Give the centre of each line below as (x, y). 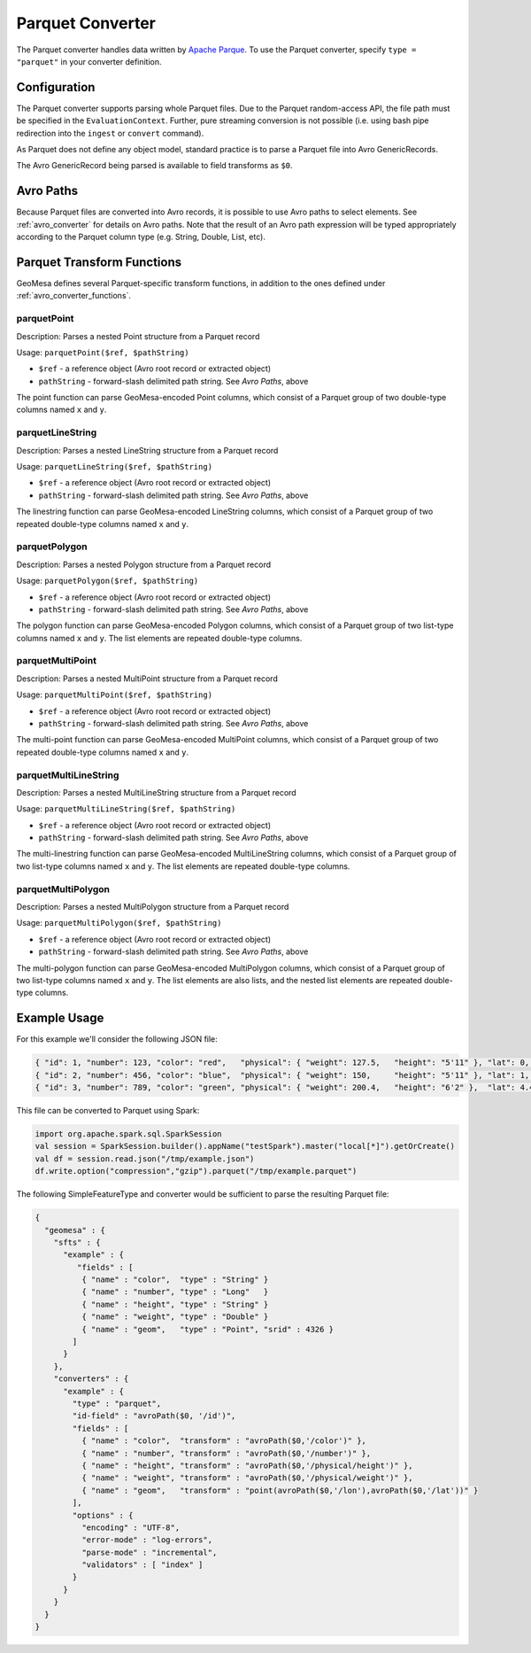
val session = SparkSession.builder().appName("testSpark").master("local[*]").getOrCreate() (245, 1146)
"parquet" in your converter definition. (89, 61)
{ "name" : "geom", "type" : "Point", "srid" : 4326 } (208, 1329)
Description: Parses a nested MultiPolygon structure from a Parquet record (153, 907)
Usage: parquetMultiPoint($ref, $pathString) (114, 695)
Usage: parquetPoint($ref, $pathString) (103, 352)
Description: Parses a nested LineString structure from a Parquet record (147, 450)
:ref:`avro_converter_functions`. (74, 296)
